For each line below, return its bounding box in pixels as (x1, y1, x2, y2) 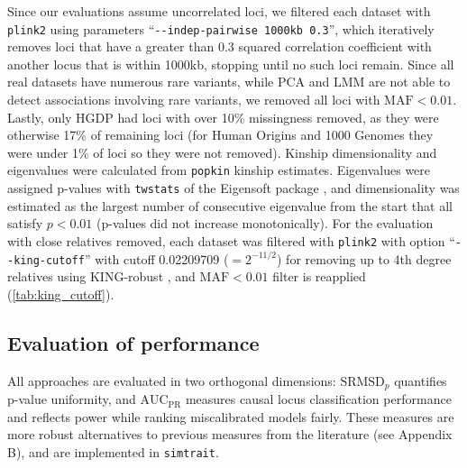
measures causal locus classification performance (185, 390, 452, 408)
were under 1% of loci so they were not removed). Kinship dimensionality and (7, 142, 437, 161)
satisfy (7, 214, 43, 233)
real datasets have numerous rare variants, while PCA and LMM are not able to (7, 72, 451, 91)
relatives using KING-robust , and (7, 267, 196, 286)
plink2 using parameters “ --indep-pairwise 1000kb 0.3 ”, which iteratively (7, 19, 435, 38)
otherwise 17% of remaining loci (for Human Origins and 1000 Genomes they (7, 125, 434, 144)
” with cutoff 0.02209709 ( (84, 249, 229, 268)
